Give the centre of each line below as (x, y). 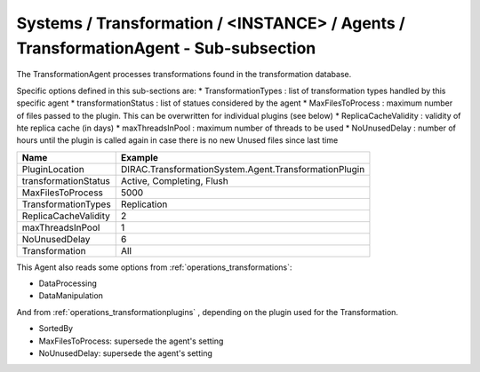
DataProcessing (68, 283)
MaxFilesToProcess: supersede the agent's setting (131, 341)
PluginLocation (53, 169)
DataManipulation (71, 296)
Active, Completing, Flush (174, 180)
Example (140, 157)
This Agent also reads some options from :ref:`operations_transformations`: (154, 267)
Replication (144, 204)
